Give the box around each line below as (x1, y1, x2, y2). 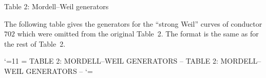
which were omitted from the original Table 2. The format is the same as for (17, 28, 259, 39)
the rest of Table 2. (4, 38, 66, 49)
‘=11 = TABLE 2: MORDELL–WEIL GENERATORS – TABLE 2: (4, 55, 218, 66)
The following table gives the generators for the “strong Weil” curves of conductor (4, 18, 262, 29)
